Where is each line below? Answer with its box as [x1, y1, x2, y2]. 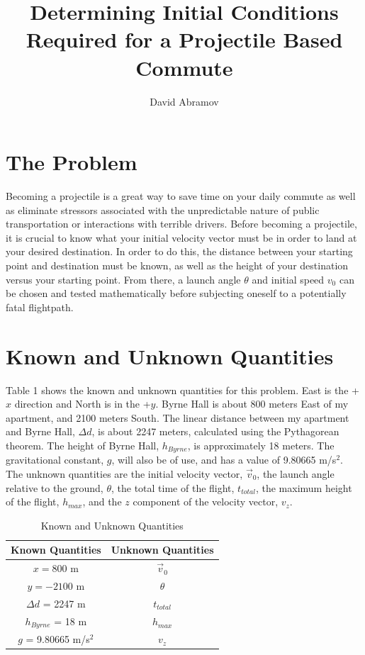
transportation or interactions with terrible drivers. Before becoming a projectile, [6, 216, 357, 231]
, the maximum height [255, 480, 352, 495]
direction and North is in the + [14, 396, 151, 411]
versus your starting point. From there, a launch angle [6, 271, 241, 286]
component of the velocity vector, [133, 494, 279, 509]
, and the [82, 494, 122, 509]
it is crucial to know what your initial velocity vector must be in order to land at [6, 230, 357, 245]
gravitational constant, [6, 452, 104, 467]
